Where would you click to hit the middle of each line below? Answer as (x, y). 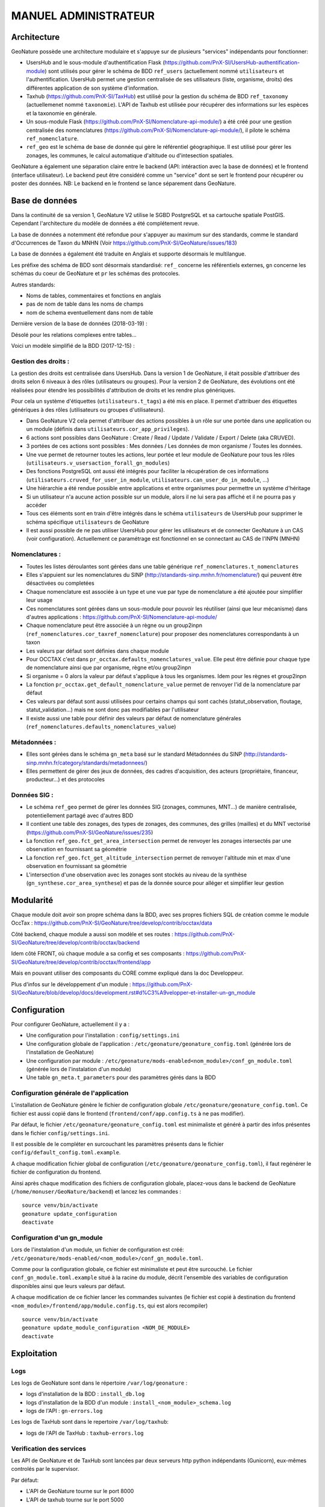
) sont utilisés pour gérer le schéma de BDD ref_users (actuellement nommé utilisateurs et (164, 71)
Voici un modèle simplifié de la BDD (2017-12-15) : (73, 345)
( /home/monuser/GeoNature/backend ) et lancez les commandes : (96, 1191)
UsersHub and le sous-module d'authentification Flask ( (95, 63)
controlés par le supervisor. (45, 1469)
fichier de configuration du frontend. (56, 1172)
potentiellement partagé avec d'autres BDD (80, 815)
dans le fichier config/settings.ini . (60, 1133)
